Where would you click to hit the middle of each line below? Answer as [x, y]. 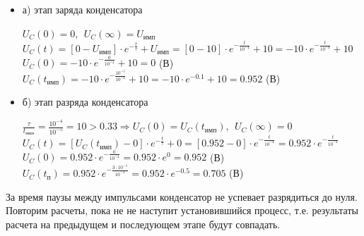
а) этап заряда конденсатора [82, 9]
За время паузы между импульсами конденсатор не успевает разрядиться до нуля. [182, 196]
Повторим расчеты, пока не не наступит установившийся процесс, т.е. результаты [182, 210]
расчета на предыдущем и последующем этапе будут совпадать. [143, 224]
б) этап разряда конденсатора [85, 102]
